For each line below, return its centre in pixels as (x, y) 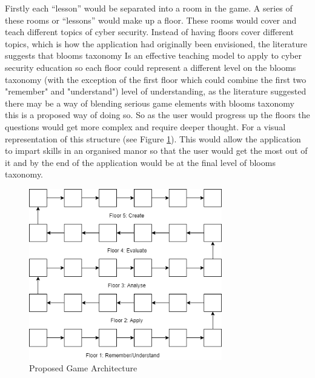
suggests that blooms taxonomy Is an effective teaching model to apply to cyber (153, 55)
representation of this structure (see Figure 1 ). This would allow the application (153, 138)
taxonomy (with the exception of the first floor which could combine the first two (156, 79)
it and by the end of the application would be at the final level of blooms (140, 162)
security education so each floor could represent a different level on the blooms (151, 67)
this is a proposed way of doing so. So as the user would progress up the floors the (157, 115)
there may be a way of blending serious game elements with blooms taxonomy (150, 103)
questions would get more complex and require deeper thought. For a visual (145, 126)
